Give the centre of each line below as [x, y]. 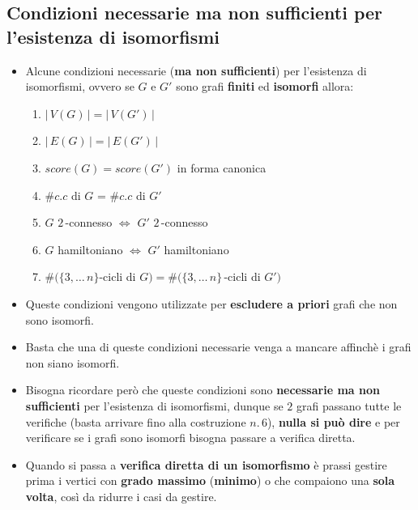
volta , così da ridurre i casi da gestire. [121, 496]
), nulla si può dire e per [333, 421]
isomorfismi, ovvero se [80, 86]
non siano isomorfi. [73, 362]
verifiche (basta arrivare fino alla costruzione [136, 421]
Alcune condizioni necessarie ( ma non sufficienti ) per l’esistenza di [196, 70]
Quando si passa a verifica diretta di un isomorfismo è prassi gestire [206, 464]
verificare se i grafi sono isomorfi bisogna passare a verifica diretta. [190, 438]
